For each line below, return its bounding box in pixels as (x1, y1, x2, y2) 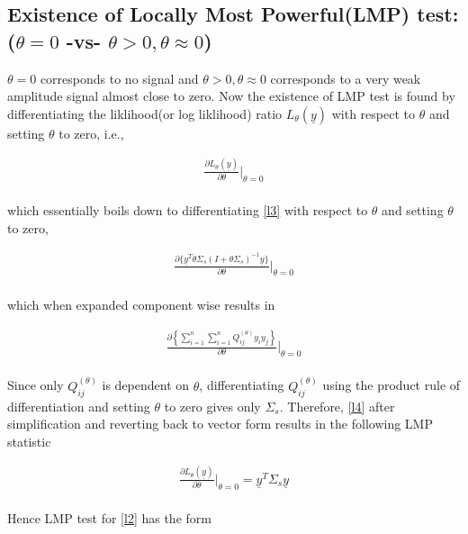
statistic (7, 431, 51, 450)
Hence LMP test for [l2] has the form (7, 509, 211, 528)
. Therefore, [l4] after (279, 396, 395, 415)
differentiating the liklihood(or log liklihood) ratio (7, 104, 283, 122)
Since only (7, 376, 64, 394)
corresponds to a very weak (270, 68, 421, 87)
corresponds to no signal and (40, 68, 199, 87)
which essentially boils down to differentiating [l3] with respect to (7, 201, 368, 220)
